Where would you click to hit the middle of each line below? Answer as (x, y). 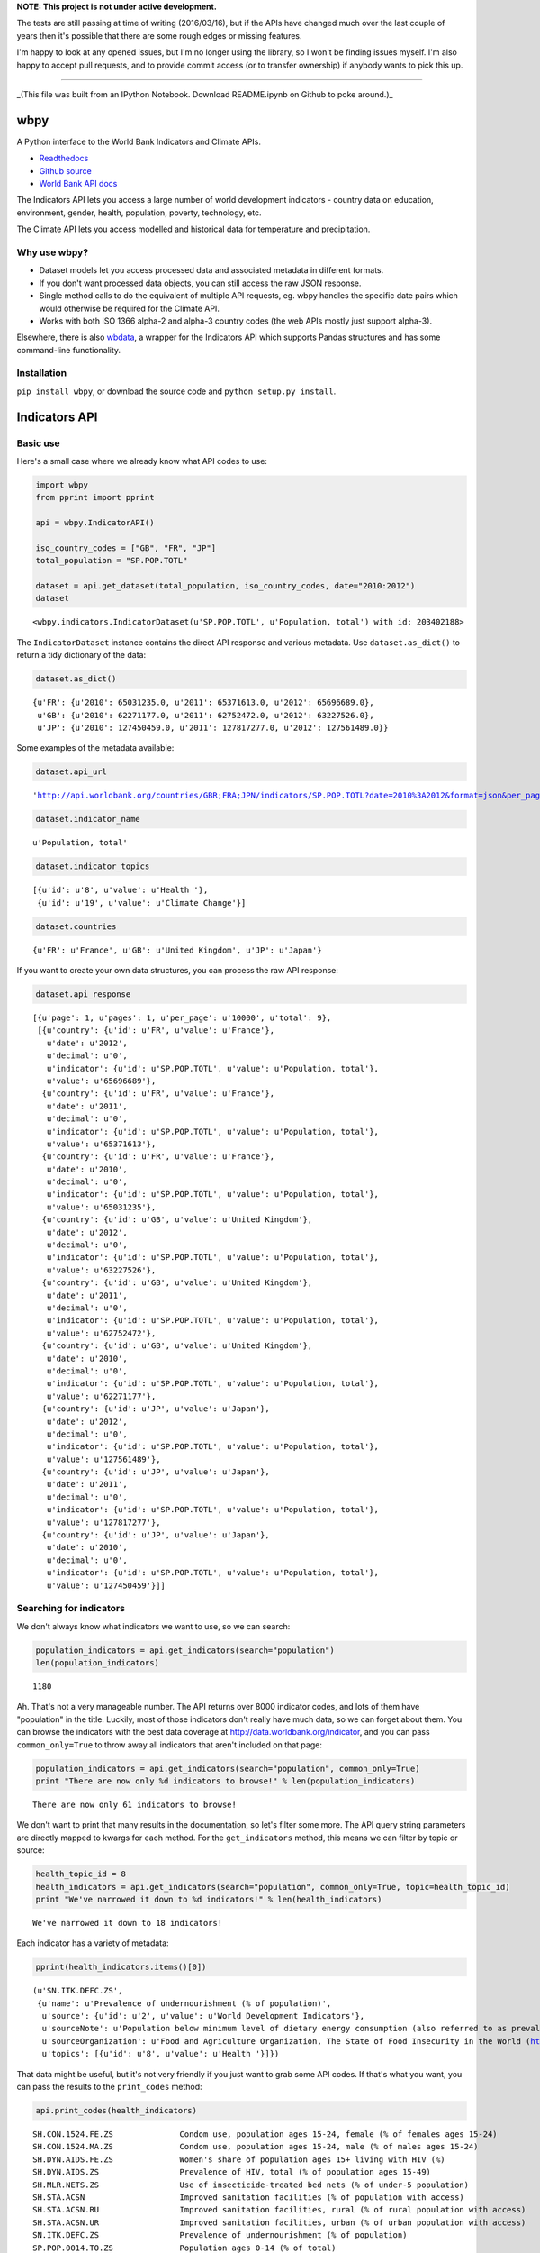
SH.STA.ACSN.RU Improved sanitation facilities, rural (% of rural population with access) (279, 2210)
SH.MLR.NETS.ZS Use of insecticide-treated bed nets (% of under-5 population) (251, 2185)
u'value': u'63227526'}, (101, 1270)
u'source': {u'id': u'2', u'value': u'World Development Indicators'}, (203, 2016)
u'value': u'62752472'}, (101, 1333)
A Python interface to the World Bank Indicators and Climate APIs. (139, 141)
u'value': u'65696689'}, (101, 1081)
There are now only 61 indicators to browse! (135, 1805)
